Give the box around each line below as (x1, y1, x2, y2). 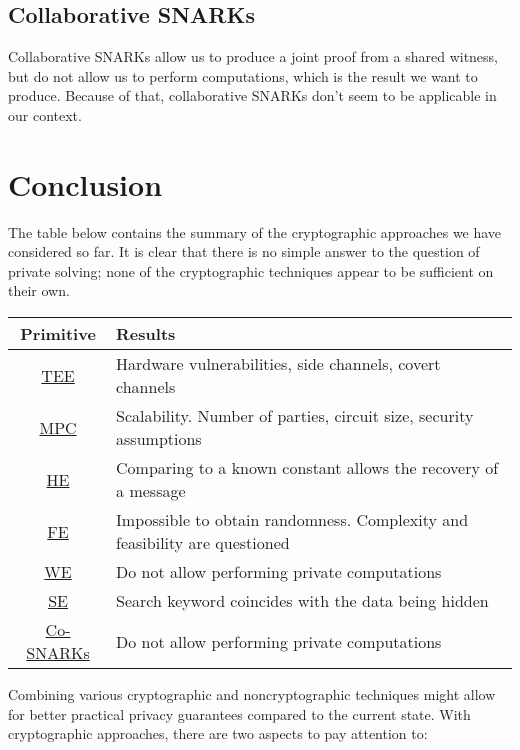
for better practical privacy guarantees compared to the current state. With (8, 703, 471, 724)
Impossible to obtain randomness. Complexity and (116, 508, 469, 532)
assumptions (116, 427, 202, 451)
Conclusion (8, 163, 163, 204)
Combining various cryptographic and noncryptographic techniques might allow (8, 684, 496, 705)
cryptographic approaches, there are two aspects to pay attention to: (8, 723, 428, 744)
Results (116, 322, 176, 346)
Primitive (20, 322, 96, 346)
